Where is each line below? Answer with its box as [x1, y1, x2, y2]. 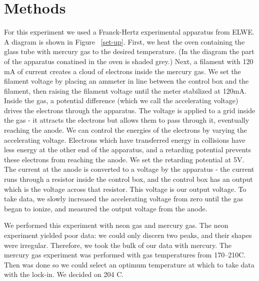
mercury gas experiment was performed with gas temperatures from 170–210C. [4, 249, 246, 260]
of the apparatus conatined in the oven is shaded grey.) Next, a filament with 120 [4, 56, 253, 66]
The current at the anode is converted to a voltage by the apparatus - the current [4, 164, 254, 174]
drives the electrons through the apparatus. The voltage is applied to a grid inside [4, 105, 255, 115]
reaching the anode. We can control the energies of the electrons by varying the [4, 125, 247, 135]
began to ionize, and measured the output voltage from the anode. [4, 203, 207, 213]
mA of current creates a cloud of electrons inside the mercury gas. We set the [4, 66, 241, 76]
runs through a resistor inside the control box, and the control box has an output [4, 174, 253, 184]
